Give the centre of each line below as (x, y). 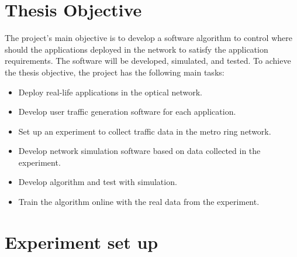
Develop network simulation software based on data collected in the (139, 151)
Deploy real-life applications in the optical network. (110, 92)
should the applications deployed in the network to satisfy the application (137, 49)
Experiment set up (82, 241)
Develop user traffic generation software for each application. (127, 112)
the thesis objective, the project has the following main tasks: (115, 72)
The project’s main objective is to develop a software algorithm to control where (148, 38)
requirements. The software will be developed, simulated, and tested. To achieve (148, 61)
